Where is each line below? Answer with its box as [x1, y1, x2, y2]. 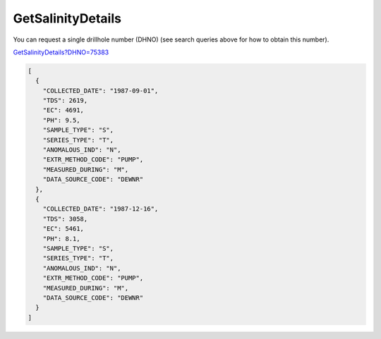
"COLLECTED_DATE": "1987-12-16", [42, 205, 159, 213]
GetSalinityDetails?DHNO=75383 [13, 48, 109, 56]
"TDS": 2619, [42, 97, 88, 105]
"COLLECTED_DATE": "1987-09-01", [42, 87, 159, 94]
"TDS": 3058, [42, 215, 88, 223]
